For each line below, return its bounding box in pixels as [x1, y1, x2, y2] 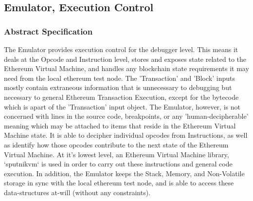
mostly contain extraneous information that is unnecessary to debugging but [4, 82, 232, 92]
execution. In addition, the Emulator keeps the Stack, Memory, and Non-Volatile [4, 168, 245, 178]
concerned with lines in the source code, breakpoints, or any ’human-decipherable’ [4, 111, 249, 121]
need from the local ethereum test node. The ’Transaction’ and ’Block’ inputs [4, 73, 235, 83]
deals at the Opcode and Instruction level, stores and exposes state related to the [4, 54, 247, 64]
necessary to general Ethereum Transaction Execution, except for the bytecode [4, 91, 239, 102]
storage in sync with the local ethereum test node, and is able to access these [4, 178, 234, 188]
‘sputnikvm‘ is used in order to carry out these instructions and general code [4, 159, 233, 169]
